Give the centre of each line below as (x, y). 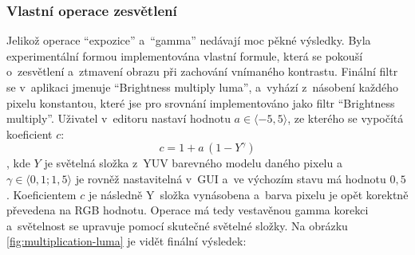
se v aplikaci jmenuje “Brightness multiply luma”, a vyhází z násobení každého (202, 87)
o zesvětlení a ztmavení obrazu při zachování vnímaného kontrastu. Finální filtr (202, 71)
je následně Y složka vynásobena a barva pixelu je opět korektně (248, 194)
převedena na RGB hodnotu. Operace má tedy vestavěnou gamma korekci (188, 210)
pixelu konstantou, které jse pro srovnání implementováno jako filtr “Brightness (201, 102)
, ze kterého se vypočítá (346, 118)
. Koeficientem (41, 194)
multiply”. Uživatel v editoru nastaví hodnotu (119, 118)
